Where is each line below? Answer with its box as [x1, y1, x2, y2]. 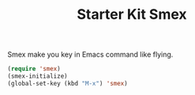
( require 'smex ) [7, 65, 61, 73]
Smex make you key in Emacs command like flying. [7, 49, 174, 60]
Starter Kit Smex [77, 5, 187, 24]
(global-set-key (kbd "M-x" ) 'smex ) [7, 79, 128, 87]
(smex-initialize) [7, 72, 68, 80]
